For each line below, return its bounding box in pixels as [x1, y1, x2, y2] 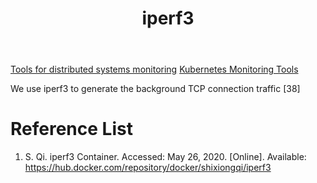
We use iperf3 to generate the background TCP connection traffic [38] [10, 83, 301, 95]
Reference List [10, 118, 133, 141]
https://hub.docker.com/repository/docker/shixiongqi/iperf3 [24, 162, 272, 174]
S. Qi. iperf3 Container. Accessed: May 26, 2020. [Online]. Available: [24, 151, 307, 163]
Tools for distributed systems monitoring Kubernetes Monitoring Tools [10, 63, 299, 76]
